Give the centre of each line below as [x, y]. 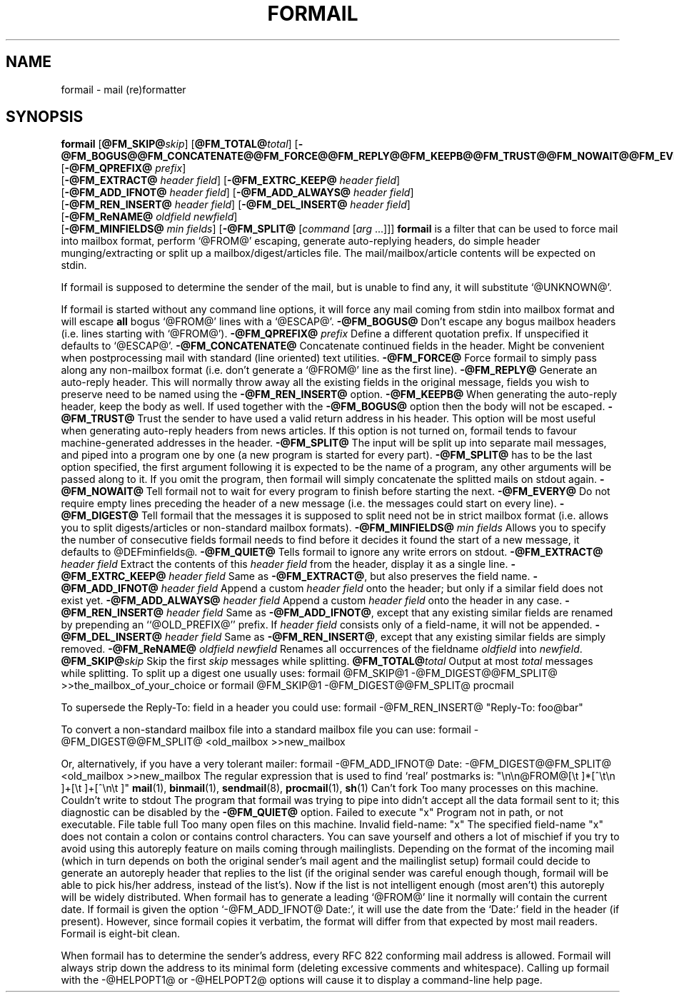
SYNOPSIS [45, 117]
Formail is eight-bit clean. [121, 934]
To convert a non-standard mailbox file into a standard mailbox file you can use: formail [266, 730]
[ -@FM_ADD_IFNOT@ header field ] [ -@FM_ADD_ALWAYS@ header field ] [237, 193]
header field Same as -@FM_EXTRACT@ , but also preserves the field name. [349, 576]
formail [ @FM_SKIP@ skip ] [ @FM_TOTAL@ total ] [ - [182, 144]
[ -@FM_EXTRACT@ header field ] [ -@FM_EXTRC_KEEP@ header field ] [231, 180]
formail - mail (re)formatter [124, 89]
